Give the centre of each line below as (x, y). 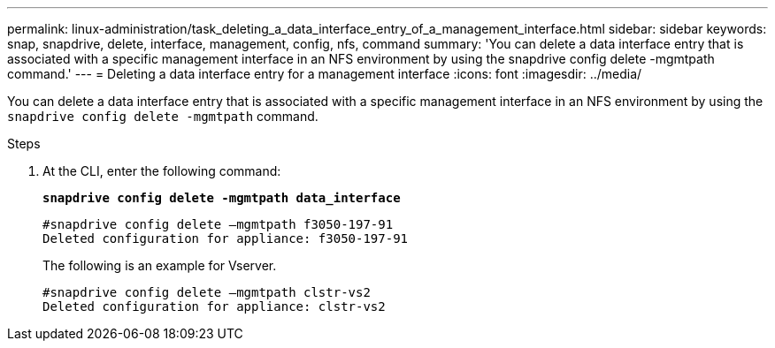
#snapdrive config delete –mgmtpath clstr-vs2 (207, 292)
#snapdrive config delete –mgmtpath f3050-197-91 (218, 224)
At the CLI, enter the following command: (162, 171)
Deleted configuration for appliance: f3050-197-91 (226, 238)
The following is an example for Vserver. (160, 265)
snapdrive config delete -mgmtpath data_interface (222, 198)
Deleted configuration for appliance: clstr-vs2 (214, 306)
